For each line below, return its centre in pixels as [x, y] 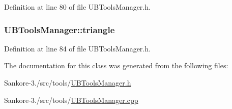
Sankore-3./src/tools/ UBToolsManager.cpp [71, 100]
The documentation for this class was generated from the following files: [116, 65]
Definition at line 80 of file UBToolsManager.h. [77, 7]
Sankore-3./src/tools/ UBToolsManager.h [68, 83]
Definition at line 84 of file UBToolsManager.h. [77, 48]
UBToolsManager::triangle [60, 29]
